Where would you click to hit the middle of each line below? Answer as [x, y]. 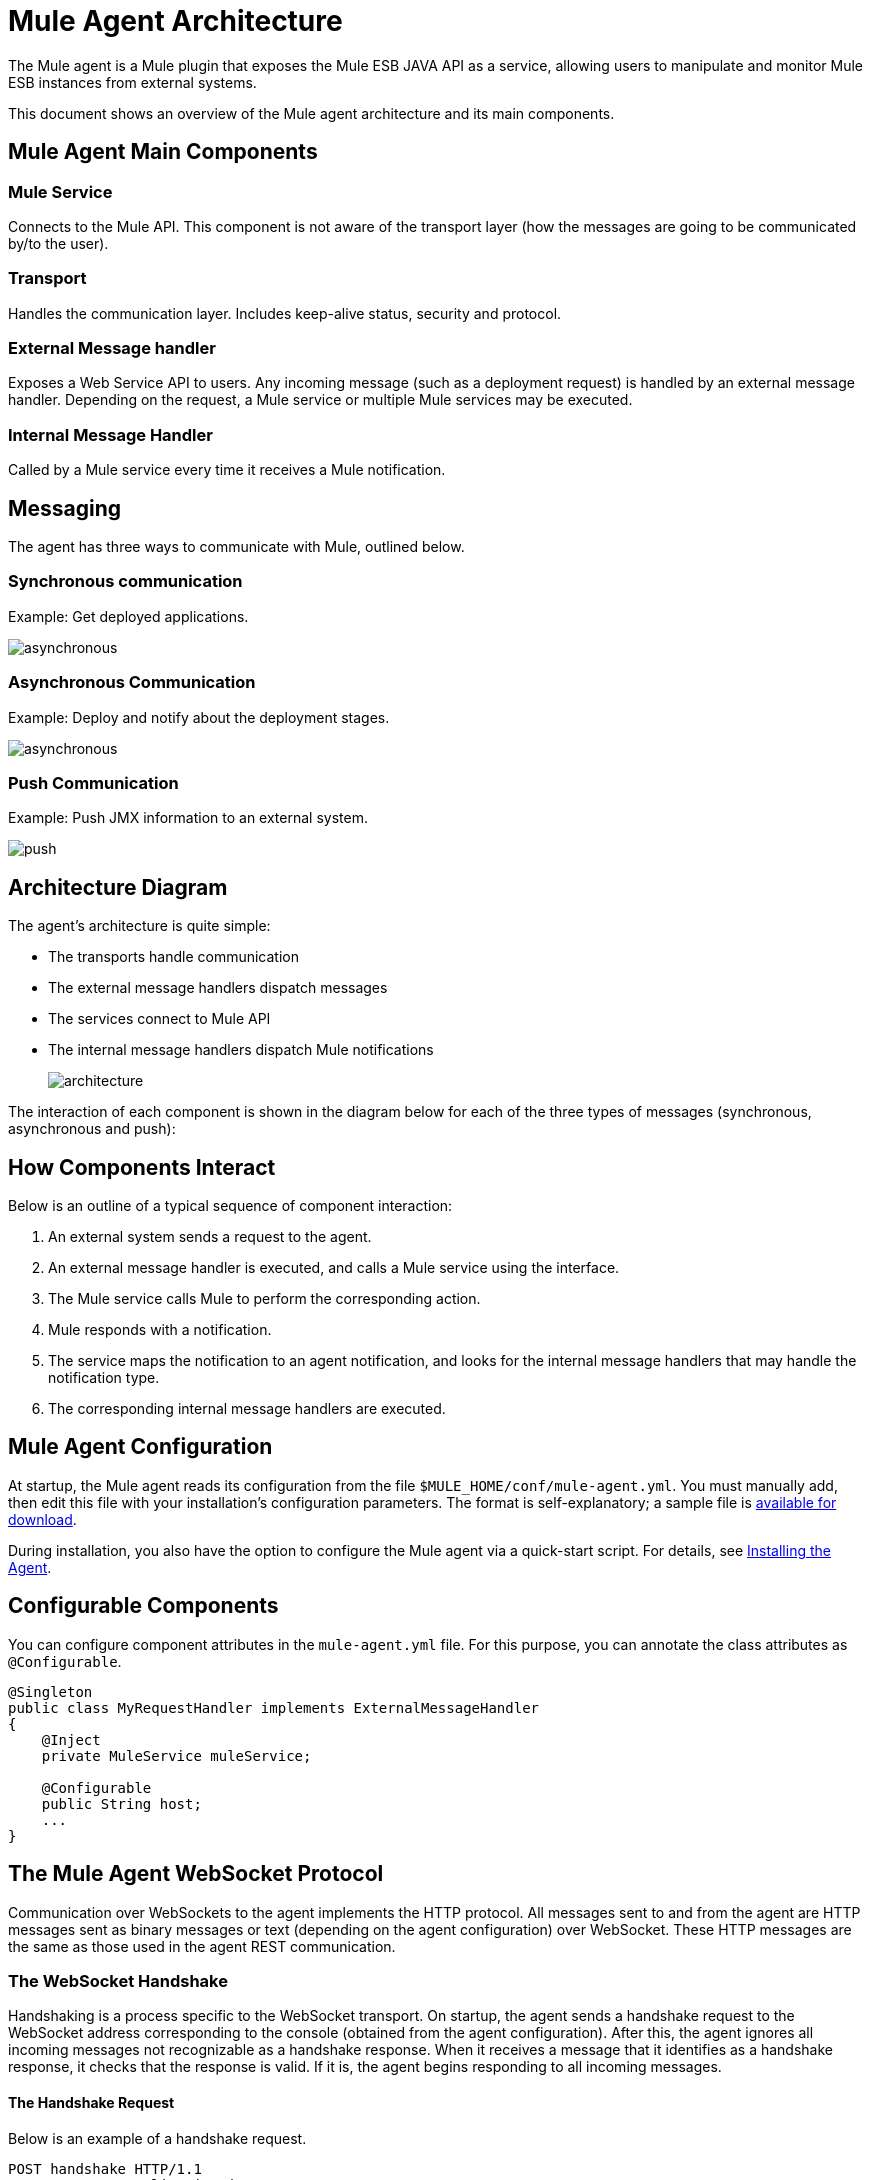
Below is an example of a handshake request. [157, 2138]
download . [42, 1519]
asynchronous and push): [92, 1129]
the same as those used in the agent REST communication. [202, 1946]
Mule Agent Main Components [163, 152]
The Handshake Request [91, 2102]
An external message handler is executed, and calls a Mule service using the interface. [334, 1267]
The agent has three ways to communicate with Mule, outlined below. [236, 547]
